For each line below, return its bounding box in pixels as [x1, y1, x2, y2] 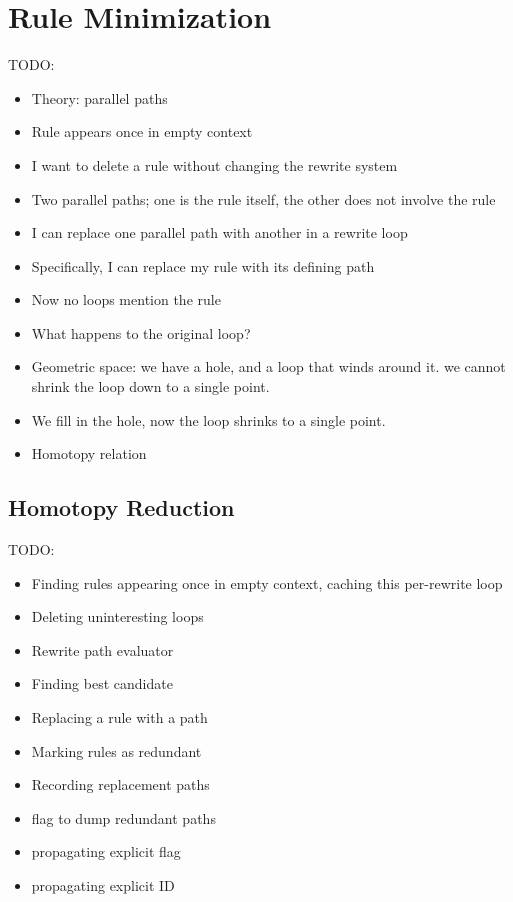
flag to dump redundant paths [31, 807, 216, 828]
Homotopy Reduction [8, 492, 235, 523]
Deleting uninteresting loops [31, 606, 204, 627]
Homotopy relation [31, 443, 147, 464]
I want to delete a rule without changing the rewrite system [31, 154, 398, 175]
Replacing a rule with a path [31, 707, 208, 728]
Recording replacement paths [31, 774, 210, 795]
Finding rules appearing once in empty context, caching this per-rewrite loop [31, 572, 503, 593]
